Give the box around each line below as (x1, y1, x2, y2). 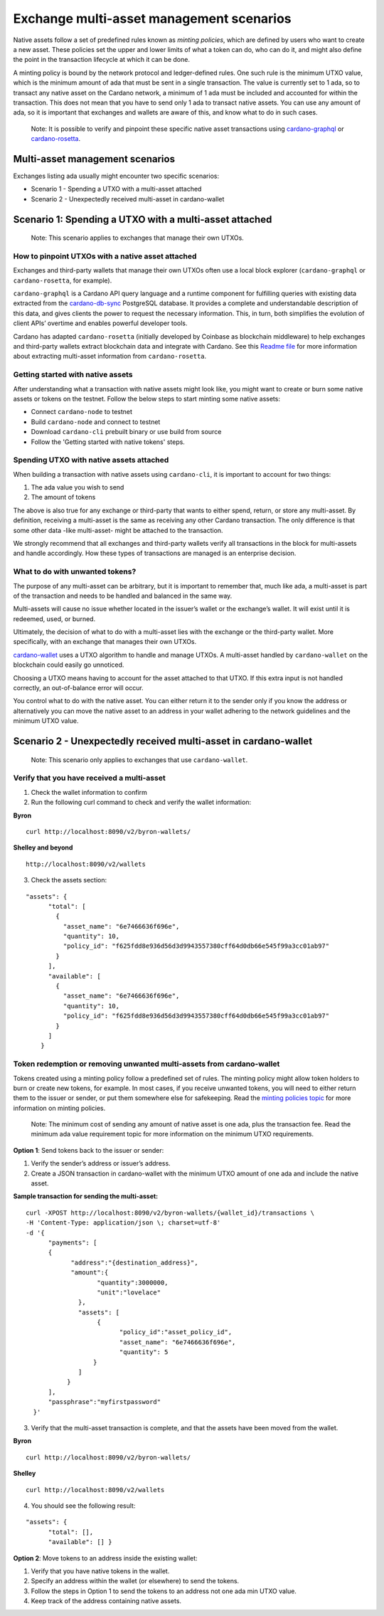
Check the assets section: (31, 876, 107, 884)
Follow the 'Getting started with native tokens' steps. (31, 438, 185, 446)
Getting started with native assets (13, 370, 133, 380)
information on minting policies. (13, 1104, 106, 1112)
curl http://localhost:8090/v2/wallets (26, 1486, 165, 1494)
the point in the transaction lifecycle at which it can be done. (13, 56, 190, 64)
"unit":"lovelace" (97, 1288, 161, 1297)
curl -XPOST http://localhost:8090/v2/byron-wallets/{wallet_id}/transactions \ (26, 1208, 315, 1217)
